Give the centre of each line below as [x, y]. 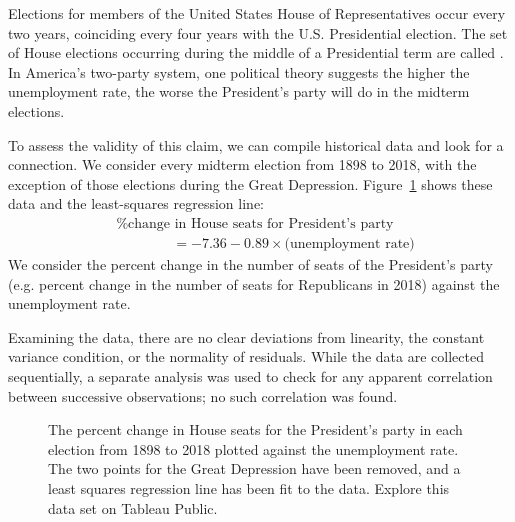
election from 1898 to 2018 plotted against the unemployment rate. [253, 448]
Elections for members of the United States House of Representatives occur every [257, 13]
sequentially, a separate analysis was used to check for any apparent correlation [250, 375]
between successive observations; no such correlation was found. [203, 395]
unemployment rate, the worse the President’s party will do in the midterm [239, 91]
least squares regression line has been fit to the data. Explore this [249, 487]
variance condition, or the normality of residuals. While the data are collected [246, 356]
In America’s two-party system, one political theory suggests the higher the [239, 71]
